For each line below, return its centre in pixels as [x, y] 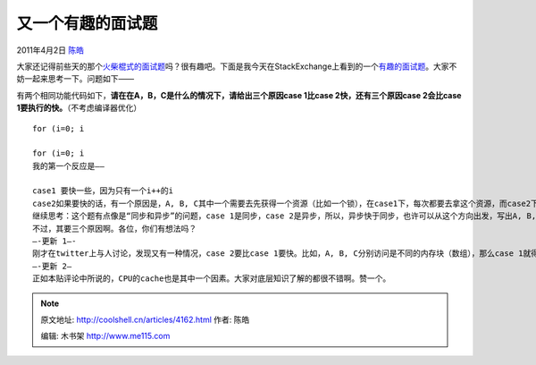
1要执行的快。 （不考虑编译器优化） [79, 108]
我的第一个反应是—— [68, 166]
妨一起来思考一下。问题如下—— [75, 79]
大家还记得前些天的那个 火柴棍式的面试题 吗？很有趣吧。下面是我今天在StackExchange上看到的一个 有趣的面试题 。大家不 [237, 66]
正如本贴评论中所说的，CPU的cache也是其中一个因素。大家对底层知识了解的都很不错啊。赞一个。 [212, 279]
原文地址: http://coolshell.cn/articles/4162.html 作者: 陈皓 [145, 319]
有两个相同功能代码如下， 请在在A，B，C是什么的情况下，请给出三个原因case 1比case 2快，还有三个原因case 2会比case [239, 95]
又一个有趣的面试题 [87, 23]
